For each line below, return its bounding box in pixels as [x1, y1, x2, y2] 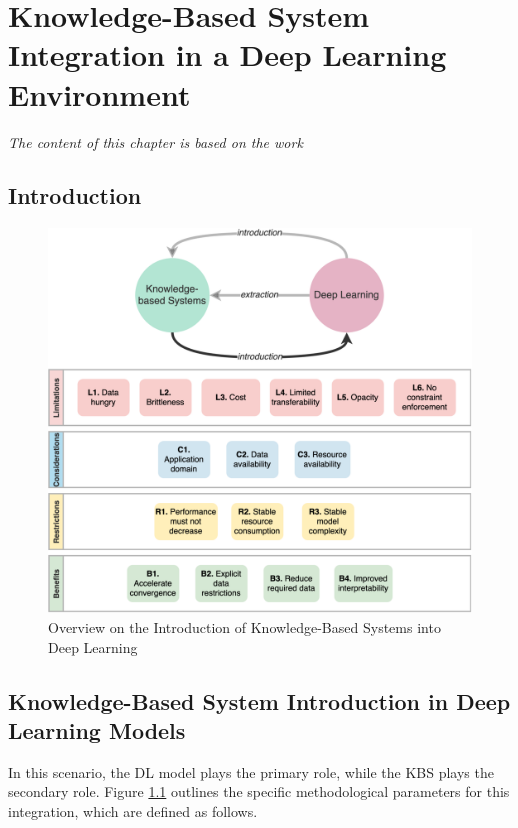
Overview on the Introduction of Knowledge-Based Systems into [48, 616, 441, 637]
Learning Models [8, 714, 186, 745]
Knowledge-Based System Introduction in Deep [8, 685, 511, 716]
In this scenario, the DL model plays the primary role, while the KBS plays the [8, 761, 494, 782]
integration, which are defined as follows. [8, 800, 258, 821]
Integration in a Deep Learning [8, 34, 447, 75]
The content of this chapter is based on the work [8, 131, 303, 152]
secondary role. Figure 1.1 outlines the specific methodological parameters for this [8, 781, 510, 802]
